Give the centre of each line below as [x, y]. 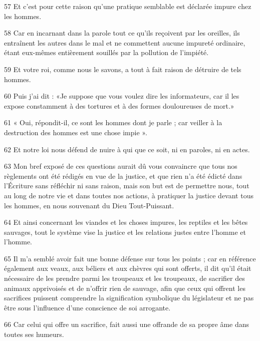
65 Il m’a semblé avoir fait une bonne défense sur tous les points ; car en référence [130, 258]
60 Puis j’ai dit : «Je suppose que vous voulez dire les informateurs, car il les [122, 96]
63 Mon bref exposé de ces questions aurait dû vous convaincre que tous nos [121, 166]
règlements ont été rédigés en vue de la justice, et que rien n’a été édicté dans [123, 176]
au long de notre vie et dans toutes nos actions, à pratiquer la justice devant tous [129, 195]
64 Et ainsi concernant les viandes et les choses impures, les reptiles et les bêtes [126, 222]
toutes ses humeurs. [34, 334]
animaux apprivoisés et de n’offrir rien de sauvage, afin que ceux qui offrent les [125, 288]
